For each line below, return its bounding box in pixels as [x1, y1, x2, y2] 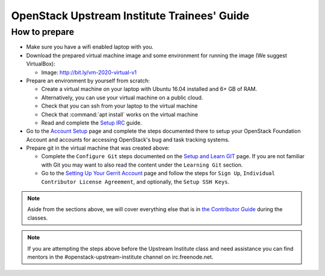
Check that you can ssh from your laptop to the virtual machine [41, 102, 198, 109]
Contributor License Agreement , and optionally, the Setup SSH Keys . [41, 178, 230, 185]
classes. [27, 214, 48, 221]
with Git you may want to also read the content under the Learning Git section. [41, 161, 243, 168]
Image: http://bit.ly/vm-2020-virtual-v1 [41, 69, 137, 76]
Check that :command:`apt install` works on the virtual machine [41, 111, 199, 118]
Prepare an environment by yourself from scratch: [26, 77, 150, 84]
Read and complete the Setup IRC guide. [41, 119, 142, 126]
